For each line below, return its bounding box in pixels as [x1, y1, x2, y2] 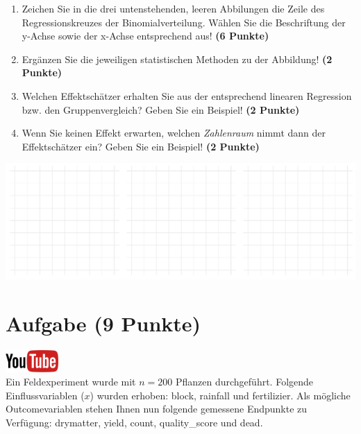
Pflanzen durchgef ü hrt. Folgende [175, 374, 314, 389]
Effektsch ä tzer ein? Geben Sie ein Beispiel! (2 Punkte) [22, 139, 260, 153]
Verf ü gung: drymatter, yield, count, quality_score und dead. [6, 415, 263, 430]
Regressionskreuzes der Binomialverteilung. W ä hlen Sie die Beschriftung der [22, 15, 346, 29]
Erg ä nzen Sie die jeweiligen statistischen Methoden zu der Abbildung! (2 [22, 51, 333, 66]
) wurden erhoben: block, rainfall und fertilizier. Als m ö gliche [90, 388, 351, 402]
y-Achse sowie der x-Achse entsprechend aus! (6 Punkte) [22, 28, 269, 43]
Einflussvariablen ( [6, 388, 85, 402]
